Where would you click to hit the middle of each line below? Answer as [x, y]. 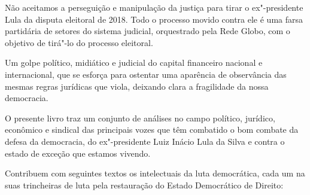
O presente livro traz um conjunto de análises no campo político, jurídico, [140, 118]
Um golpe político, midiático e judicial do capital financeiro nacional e [134, 63]
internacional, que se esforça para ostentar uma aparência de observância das [146, 74]
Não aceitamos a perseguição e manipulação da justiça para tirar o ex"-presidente [154, 7]
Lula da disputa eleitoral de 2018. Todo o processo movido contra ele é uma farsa [154, 19]
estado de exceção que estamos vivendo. [78, 153]
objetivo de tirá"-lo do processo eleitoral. [79, 42]
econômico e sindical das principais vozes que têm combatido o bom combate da [152, 130]
